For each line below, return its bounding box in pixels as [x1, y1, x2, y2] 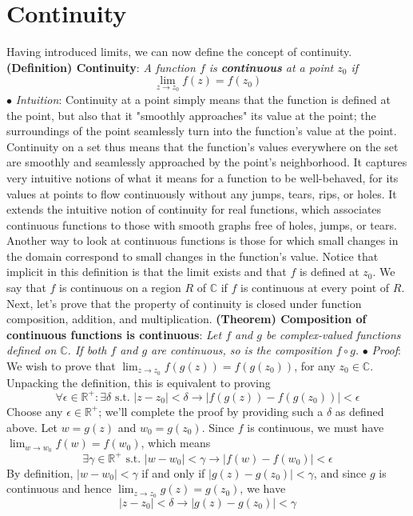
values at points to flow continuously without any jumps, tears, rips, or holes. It [6, 185, 397, 202]
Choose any [6, 402, 63, 419]
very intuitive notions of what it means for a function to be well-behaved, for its [6, 169, 399, 186]
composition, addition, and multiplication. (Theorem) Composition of [6, 310, 367, 327]
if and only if [141, 464, 205, 481]
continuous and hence [6, 480, 112, 497]
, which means [141, 434, 211, 451]
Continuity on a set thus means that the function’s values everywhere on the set [6, 138, 399, 154]
